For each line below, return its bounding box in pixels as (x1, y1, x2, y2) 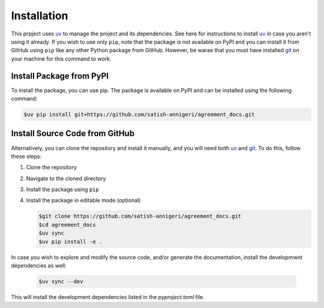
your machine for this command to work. (11, 55, 112, 62)
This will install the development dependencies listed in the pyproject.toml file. (11, 293, 205, 300)
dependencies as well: (11, 262, 67, 269)
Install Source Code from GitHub (11, 128, 135, 139)
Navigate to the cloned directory (26, 175, 106, 182)
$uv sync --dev (38, 278, 83, 285)
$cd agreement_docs (38, 221, 96, 228)
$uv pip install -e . (38, 238, 103, 245)
